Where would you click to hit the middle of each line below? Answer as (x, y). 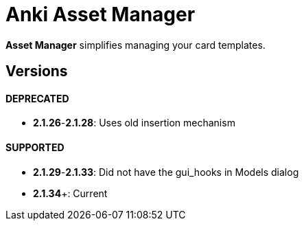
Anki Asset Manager (101, 14)
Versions (37, 71)
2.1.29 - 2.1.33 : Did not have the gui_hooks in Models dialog (166, 172)
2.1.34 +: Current (70, 193)
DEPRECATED (37, 98)
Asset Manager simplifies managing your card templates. (136, 45)
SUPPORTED (35, 147)
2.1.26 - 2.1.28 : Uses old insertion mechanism (134, 123)
